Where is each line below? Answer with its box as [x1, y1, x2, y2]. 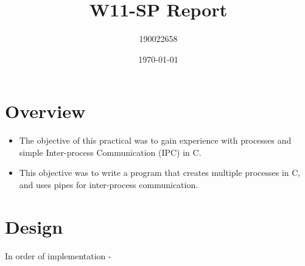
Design [5, 214, 63, 239]
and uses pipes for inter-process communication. [19, 178, 198, 191]
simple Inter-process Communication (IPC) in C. [19, 145, 202, 158]
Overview [5, 99, 86, 124]
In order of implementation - [5, 249, 111, 262]
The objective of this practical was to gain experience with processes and [19, 134, 292, 147]
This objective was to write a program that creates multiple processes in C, [19, 166, 301, 179]
